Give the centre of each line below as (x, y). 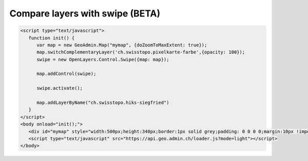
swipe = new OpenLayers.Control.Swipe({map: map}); (103, 59)
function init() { (52, 38)
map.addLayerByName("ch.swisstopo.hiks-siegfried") (103, 103)
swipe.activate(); (60, 88)
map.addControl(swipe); (66, 74)
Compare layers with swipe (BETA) (85, 13)
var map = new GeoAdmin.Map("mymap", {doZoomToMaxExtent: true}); (122, 45)
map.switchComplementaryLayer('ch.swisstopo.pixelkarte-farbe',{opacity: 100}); (141, 52)
